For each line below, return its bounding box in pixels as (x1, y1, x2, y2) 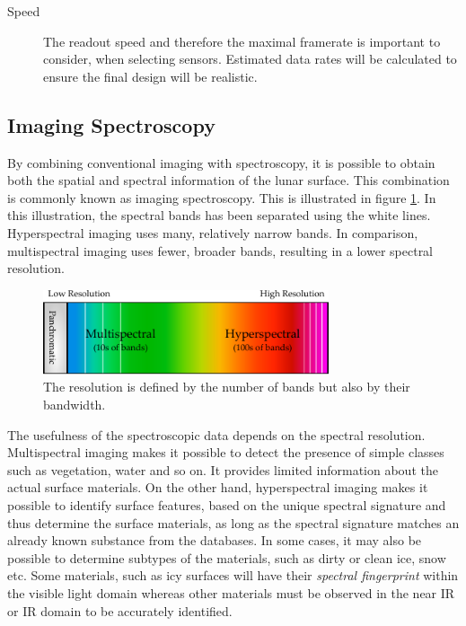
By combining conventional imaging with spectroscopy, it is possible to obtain (7, 153, 435, 172)
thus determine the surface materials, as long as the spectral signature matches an (7, 513, 460, 532)
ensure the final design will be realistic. (43, 66, 258, 85)
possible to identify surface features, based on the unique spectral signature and (7, 496, 446, 515)
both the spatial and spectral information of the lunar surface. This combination (7, 171, 450, 190)
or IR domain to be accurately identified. (7, 601, 233, 620)
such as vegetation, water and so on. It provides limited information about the (7, 460, 438, 479)
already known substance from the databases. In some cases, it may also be (7, 531, 422, 550)
